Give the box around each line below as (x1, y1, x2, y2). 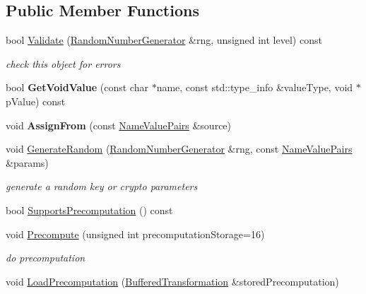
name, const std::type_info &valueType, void (156, 80, 353, 95)
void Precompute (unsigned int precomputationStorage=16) (6, 226, 265, 241)
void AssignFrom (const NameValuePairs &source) (6, 117, 232, 132)
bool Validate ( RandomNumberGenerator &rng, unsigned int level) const (6, 33, 322, 47)
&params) (6, 155, 49, 170)
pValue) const (6, 93, 66, 108)
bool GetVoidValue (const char (6, 80, 148, 95)
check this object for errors (6, 56, 121, 71)
